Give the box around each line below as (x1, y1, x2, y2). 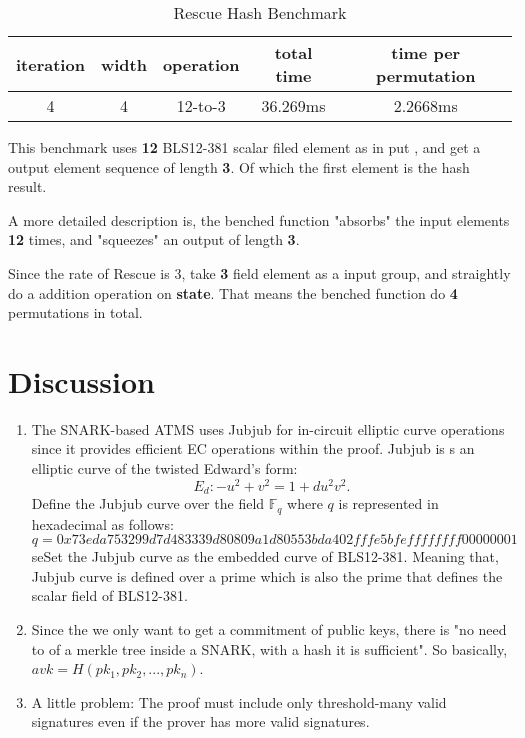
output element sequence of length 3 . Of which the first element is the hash (8, 156, 470, 177)
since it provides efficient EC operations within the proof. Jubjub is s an (31, 438, 475, 459)
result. (8, 176, 47, 197)
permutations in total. (8, 302, 143, 323)
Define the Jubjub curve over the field (31, 493, 265, 514)
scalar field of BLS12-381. (31, 585, 188, 606)
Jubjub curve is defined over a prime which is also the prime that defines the (31, 565, 503, 586)
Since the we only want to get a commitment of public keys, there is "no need (31, 619, 507, 640)
